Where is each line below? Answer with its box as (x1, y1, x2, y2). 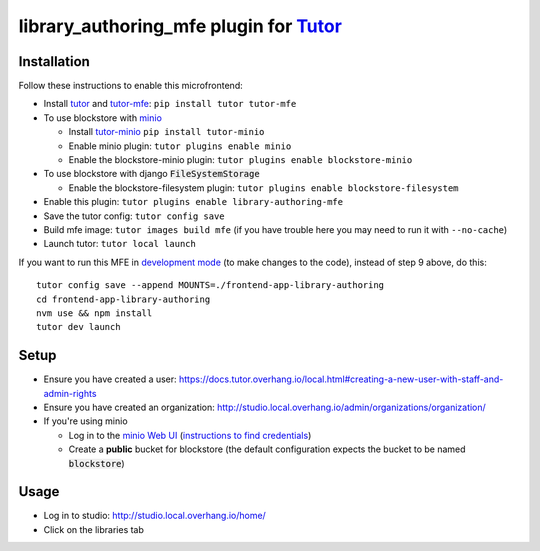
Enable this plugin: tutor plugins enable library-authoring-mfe (43, 196, 344, 208)
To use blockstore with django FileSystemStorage (43, 168, 260, 180)
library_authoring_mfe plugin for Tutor (18, 15, 342, 37)
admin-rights (43, 387, 97, 399)
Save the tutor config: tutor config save (43, 210, 225, 222)
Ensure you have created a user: (43, 373, 177, 385)
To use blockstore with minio (43, 111, 162, 124)
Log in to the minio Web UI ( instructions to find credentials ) (68, 429, 312, 441)
